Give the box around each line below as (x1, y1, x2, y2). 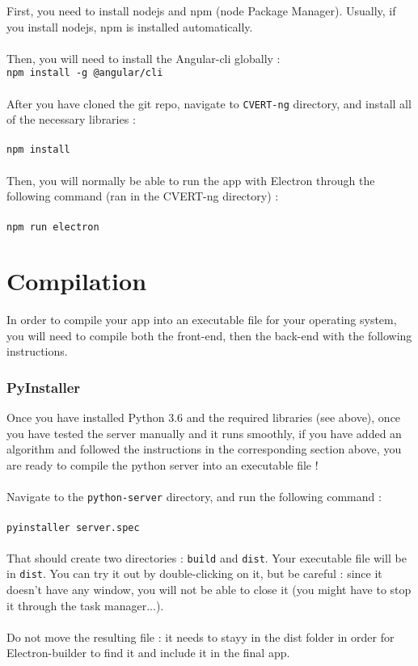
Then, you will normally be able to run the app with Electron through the (6, 171, 375, 188)
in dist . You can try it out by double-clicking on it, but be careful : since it (6, 565, 382, 582)
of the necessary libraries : (6, 111, 136, 128)
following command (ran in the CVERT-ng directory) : (6, 188, 279, 204)
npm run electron (6, 221, 99, 233)
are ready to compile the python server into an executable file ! (6, 457, 319, 474)
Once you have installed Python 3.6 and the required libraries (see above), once (6, 409, 401, 426)
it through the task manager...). (6, 596, 164, 613)
